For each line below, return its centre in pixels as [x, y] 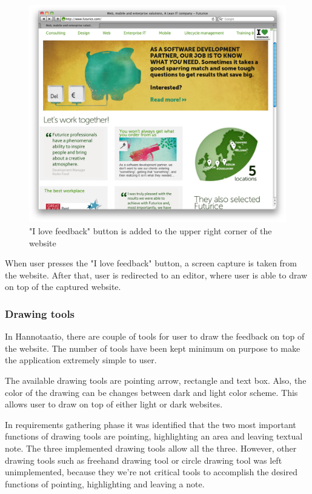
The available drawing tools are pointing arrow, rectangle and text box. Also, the [156, 380]
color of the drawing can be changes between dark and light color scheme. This [151, 392]
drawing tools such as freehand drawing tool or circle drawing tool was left [144, 460]
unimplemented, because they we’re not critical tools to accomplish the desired [151, 472]
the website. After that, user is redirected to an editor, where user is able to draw [156, 275]
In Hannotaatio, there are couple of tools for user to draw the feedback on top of [155, 336]
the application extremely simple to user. [81, 360]
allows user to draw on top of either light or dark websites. [114, 404]
